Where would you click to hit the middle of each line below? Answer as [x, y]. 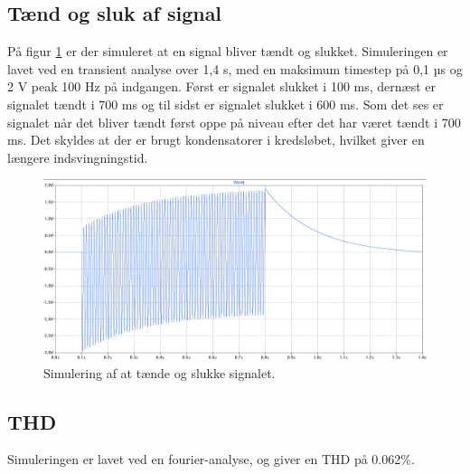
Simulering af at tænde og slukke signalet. [160, 372]
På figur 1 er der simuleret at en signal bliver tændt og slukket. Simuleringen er [228, 51]
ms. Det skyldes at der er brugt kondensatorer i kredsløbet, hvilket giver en [216, 140]
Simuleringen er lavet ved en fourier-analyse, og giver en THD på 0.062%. [211, 459]
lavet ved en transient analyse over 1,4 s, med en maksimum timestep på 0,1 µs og [235, 68]
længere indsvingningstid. [78, 157]
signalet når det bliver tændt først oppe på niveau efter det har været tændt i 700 [234, 122]
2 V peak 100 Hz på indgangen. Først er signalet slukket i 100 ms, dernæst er [221, 86]
